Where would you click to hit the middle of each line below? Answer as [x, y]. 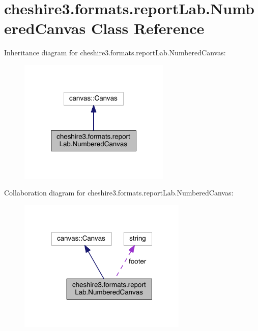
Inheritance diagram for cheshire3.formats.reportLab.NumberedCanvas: [115, 53]
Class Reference [148, 28]
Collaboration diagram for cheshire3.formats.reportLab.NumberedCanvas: [119, 193]
